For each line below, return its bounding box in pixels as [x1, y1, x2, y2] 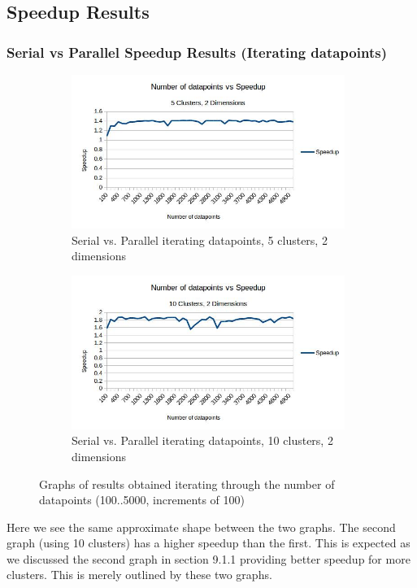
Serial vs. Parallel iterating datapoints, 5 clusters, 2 [72, 231, 328, 248]
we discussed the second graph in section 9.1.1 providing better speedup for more [7, 550, 410, 567]
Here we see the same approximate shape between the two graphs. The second [7, 518, 396, 535]
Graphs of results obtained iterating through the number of [39, 475, 335, 492]
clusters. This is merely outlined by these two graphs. [7, 566, 272, 583]
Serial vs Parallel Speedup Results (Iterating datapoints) [7, 41, 387, 62]
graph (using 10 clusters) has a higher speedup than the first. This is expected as [7, 534, 410, 551]
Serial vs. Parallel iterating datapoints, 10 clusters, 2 [72, 432, 333, 449]
